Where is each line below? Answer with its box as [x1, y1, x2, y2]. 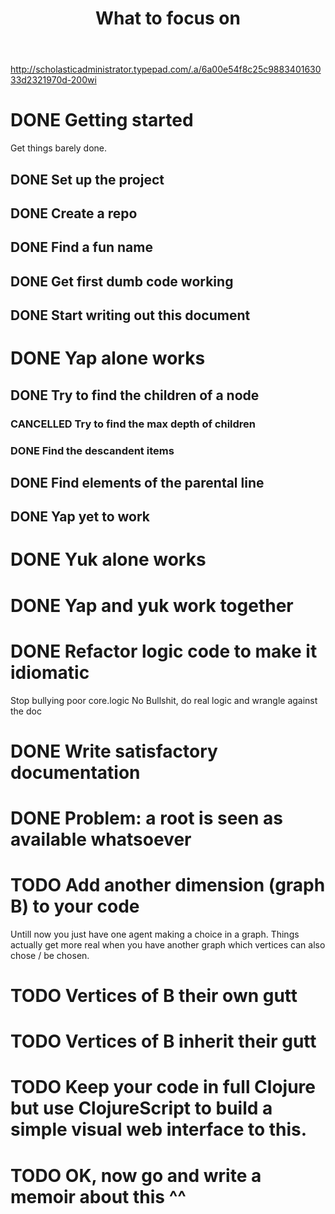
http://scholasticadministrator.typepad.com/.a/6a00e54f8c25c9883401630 [10, 63, 322, 76]
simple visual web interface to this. [10, 1118, 308, 1141]
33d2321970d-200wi [10, 74, 97, 86]
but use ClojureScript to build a [10, 1097, 273, 1120]
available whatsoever [10, 828, 192, 851]
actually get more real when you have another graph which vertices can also [10, 938, 326, 951]
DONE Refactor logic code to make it [10, 640, 318, 662]
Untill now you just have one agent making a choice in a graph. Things [10, 928, 300, 940]
